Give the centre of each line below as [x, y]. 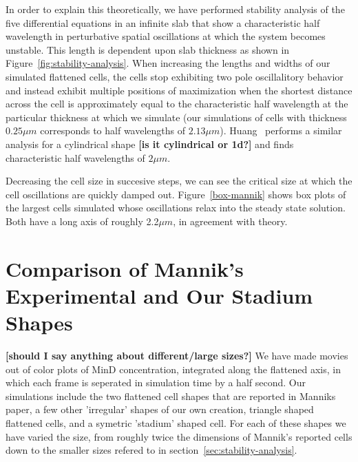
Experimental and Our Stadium [159, 295]
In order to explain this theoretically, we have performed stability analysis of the [175, 9]
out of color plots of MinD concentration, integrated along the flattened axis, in [173, 369]
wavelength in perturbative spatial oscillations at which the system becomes [166, 36]
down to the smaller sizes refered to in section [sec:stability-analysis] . [151, 450]
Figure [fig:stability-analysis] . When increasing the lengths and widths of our [168, 63]
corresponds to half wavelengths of [113, 130]
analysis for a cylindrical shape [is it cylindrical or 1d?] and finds [150, 144]
